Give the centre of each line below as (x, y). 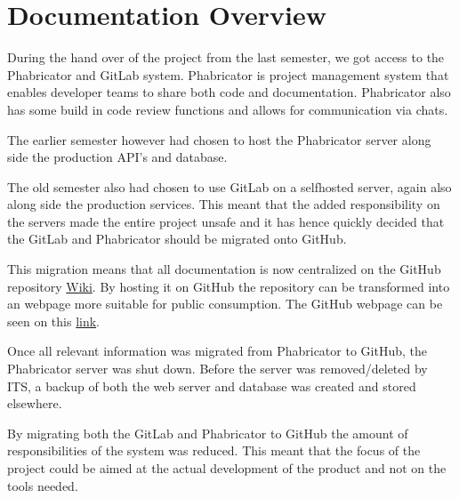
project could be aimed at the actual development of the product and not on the (227, 468)
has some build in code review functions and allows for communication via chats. (228, 109)
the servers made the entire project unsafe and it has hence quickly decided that (226, 221)
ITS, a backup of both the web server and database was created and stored (212, 386)
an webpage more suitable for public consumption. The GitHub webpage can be (225, 304)
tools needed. (43, 485)
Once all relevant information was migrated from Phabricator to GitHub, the (217, 351)
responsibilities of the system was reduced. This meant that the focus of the (214, 450)
